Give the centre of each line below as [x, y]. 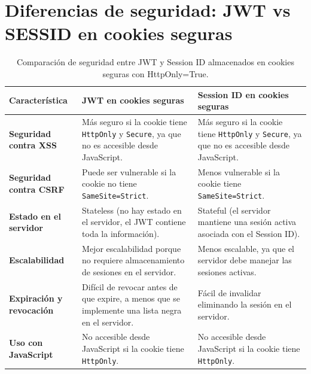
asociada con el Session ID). [249, 233]
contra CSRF [37, 189]
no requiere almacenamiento [133, 260]
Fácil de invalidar [229, 292]
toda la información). [121, 233]
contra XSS [33, 145]
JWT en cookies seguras [133, 100]
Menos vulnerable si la [239, 171]
